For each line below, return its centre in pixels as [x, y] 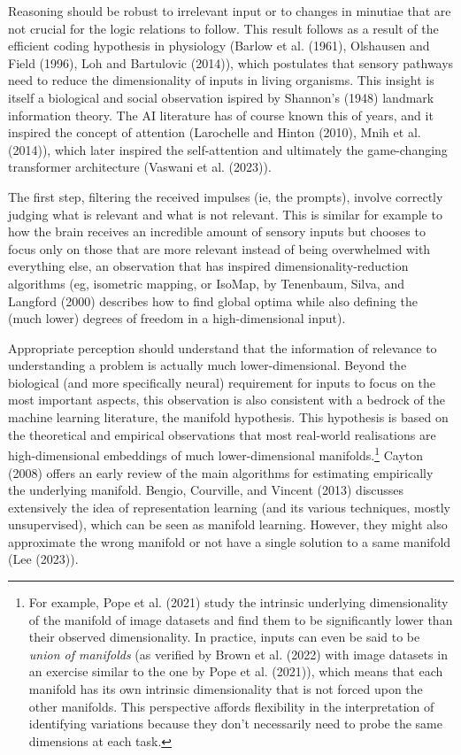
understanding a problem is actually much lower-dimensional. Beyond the [207, 365]
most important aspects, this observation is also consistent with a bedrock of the [227, 400]
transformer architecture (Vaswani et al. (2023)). [140, 167]
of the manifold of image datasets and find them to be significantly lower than [241, 619]
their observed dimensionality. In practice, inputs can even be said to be [224, 637]
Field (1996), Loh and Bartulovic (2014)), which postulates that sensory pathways [231, 62]
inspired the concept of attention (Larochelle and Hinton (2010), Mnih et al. [215, 132]
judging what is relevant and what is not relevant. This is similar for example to [225, 214]
